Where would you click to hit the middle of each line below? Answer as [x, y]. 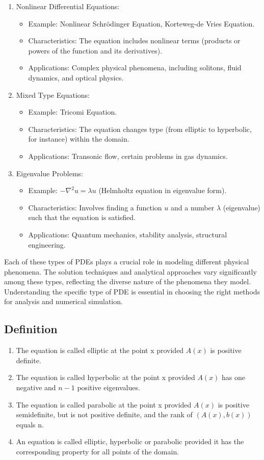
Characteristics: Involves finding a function [95, 207]
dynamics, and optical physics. [76, 77]
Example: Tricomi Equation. [73, 112]
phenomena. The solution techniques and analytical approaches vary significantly [130, 271]
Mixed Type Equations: [53, 94]
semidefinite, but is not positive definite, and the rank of [104, 414]
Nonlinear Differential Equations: [68, 6]
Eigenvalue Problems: [49, 173]
